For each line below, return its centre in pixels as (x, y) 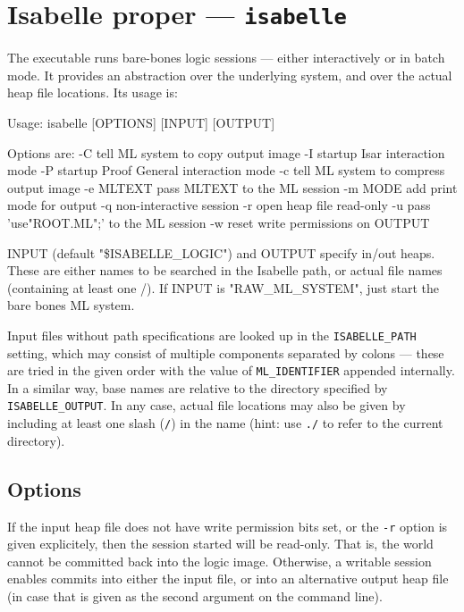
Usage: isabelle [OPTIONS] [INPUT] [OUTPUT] (141, 123)
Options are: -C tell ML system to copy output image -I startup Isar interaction (226, 152)
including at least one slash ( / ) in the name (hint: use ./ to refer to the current (225, 423)
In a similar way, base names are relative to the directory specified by (198, 387)
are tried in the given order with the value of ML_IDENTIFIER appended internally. (231, 370)
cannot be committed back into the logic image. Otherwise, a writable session (219, 561)
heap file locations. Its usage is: (93, 92)
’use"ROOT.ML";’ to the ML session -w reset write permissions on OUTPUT (219, 222)
